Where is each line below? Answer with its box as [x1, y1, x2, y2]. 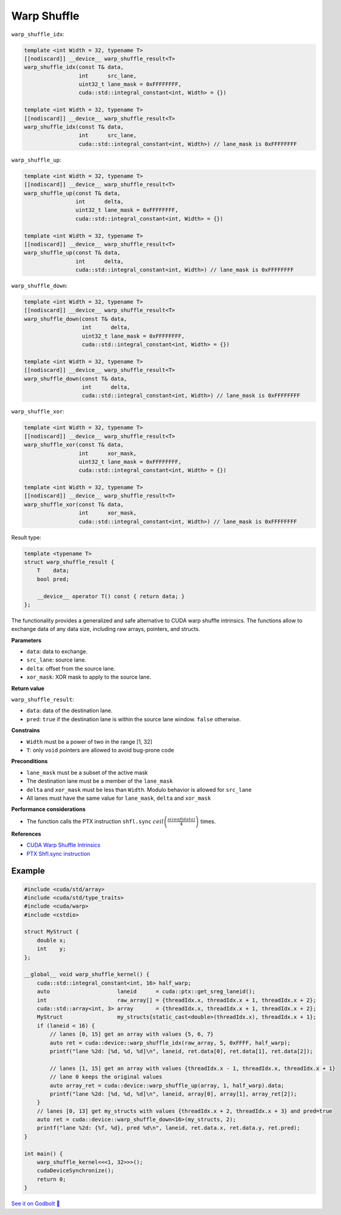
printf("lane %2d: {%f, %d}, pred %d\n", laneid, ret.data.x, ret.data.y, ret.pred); [37, 1125, 301, 1131]
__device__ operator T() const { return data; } [37, 593, 185, 600]
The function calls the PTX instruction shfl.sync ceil [26, 818, 164, 825]
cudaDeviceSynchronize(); [37, 1167, 114, 1174]
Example [11, 866, 45, 876]
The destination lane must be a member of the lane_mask [26, 777, 173, 785]
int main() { [24, 1150, 63, 1157]
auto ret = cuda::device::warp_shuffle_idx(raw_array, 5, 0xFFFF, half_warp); [49, 1039, 291, 1046]
